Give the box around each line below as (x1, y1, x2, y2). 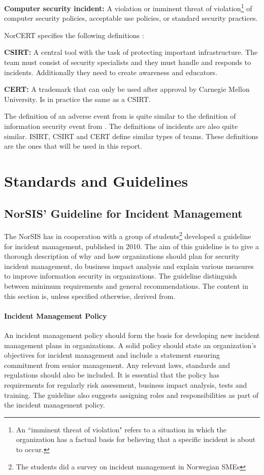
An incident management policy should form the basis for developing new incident (4, 329, 260, 340)
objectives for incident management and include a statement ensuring (4, 350, 220, 360)
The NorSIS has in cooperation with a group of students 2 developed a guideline (4, 229, 251, 242)
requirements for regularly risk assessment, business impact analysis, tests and (4, 379, 247, 390)
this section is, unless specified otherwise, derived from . (4, 290, 176, 301)
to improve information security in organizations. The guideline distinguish (4, 270, 237, 281)
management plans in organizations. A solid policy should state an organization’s (4, 340, 256, 350)
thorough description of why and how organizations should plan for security (4, 251, 240, 261)
